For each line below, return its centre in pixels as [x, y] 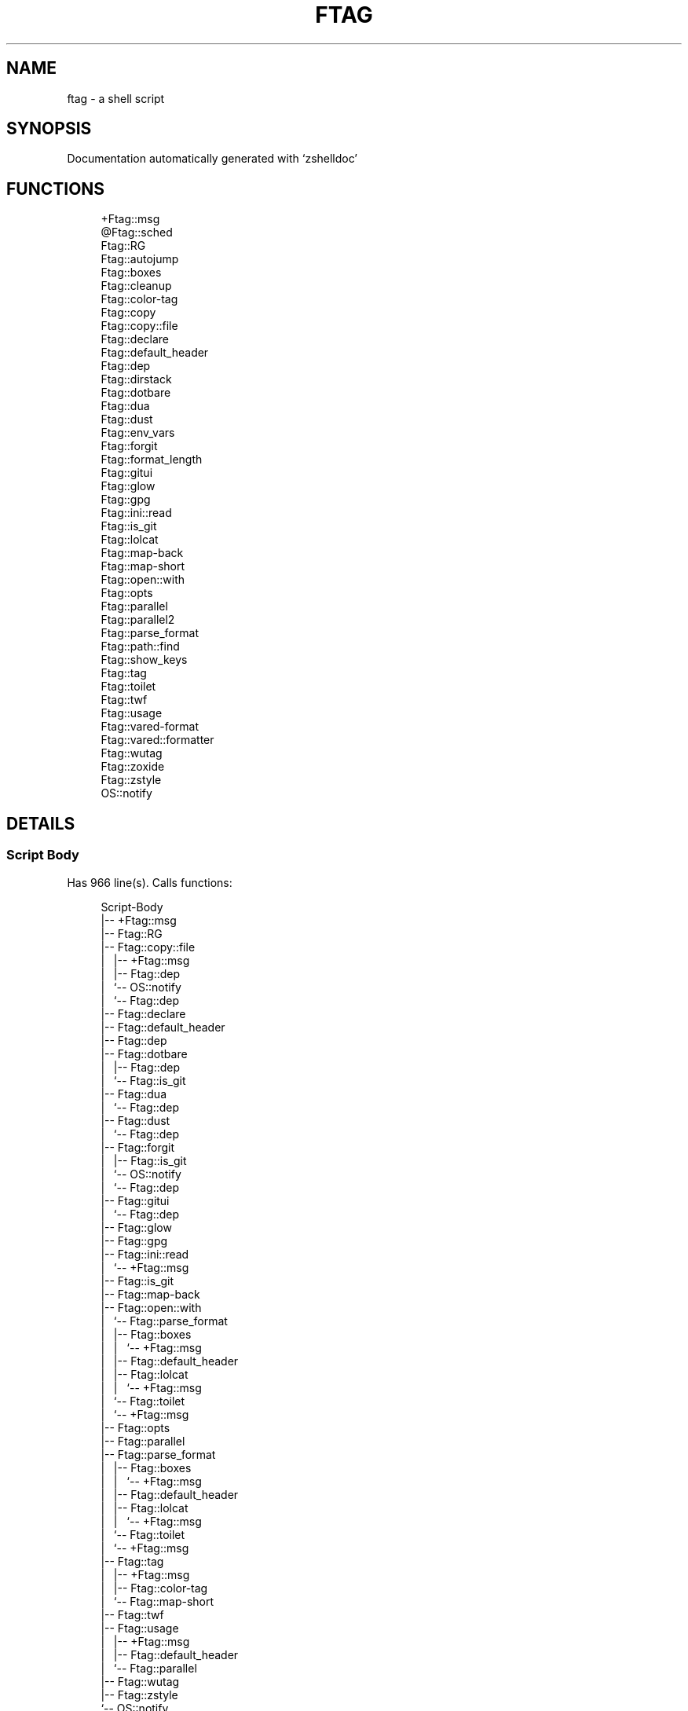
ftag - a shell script [116, 98]
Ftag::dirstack [136, 379]
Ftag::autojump [140, 259]
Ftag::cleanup [136, 286]
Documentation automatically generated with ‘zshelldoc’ [212, 159]
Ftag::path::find [140, 647]
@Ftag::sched [137, 233]
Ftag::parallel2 [138, 620]
